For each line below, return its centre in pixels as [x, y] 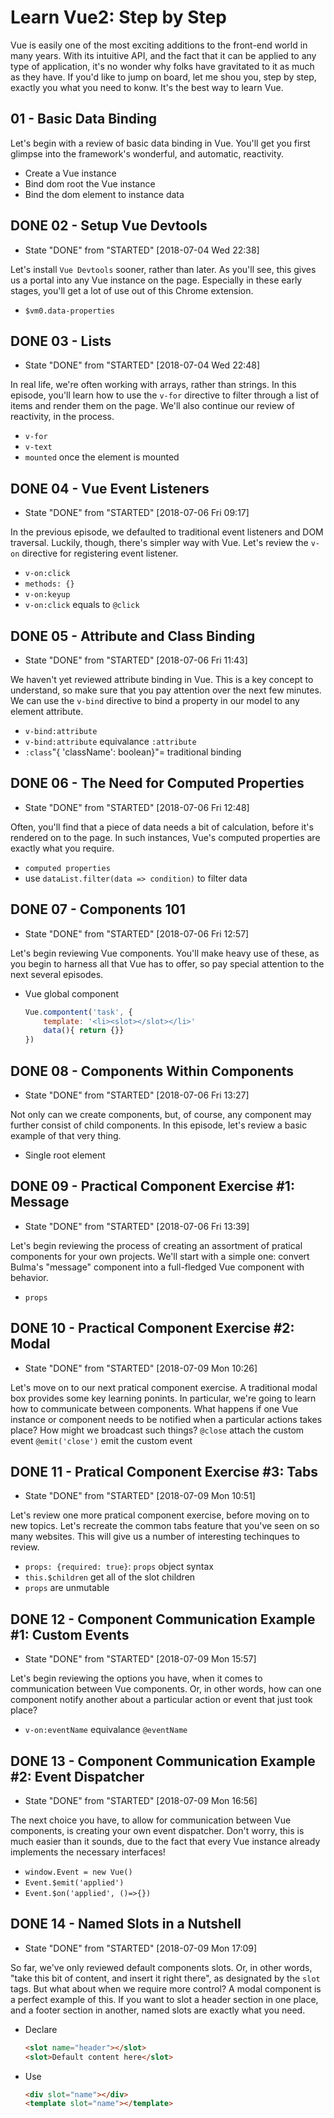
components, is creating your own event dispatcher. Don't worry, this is [157, 1830]
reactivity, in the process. [62, 417]
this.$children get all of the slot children [110, 1577]
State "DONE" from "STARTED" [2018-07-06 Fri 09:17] [137, 513]
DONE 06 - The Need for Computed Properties [157, 783]
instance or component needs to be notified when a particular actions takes [166, 1419]
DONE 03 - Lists [61, 341]
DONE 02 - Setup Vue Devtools [109, 226]
